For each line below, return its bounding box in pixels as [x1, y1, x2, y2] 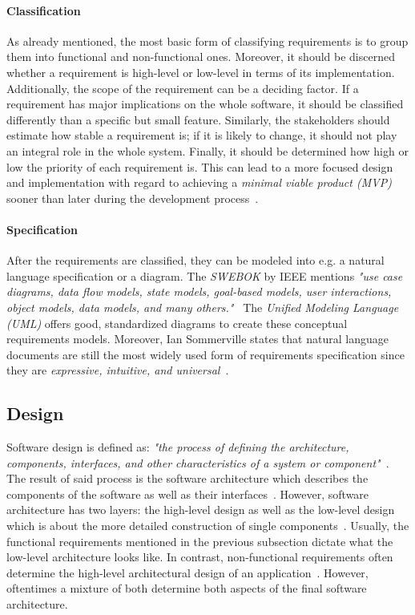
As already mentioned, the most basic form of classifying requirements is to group [6, 32, 409, 49]
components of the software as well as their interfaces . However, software [6, 485, 369, 502]
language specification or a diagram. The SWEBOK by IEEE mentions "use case [6, 267, 403, 284]
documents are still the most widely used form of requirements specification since [6, 346, 405, 362]
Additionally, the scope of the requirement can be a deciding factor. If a [6, 79, 359, 96]
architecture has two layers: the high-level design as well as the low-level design [6, 501, 395, 518]
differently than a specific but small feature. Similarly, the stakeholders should [6, 111, 390, 127]
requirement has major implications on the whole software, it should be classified [6, 95, 404, 112]
